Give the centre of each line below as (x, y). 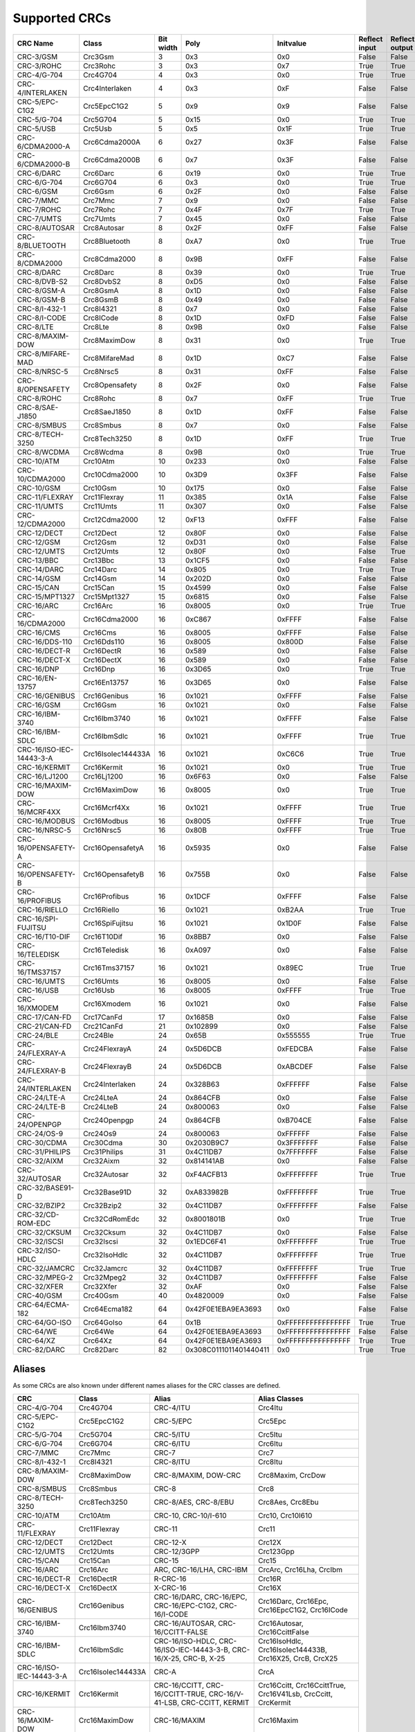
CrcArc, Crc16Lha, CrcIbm (301, 1570)
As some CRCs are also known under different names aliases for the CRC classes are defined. (147, 1386)
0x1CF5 (197, 560)
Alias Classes (281, 1399)
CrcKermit (275, 1703)
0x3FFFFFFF (298, 1142)
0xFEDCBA (295, 1048)
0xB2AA (290, 910)
